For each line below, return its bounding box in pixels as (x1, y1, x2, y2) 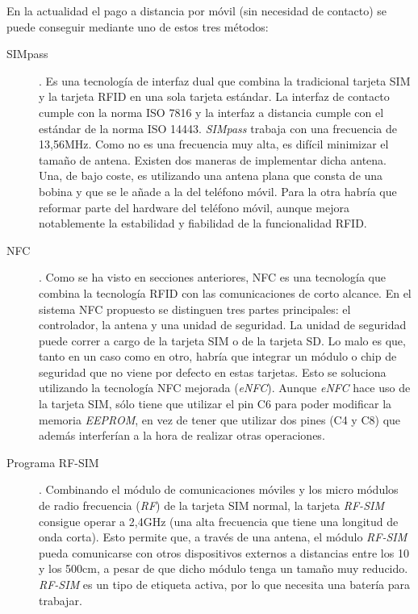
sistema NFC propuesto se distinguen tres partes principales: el (39, 300, 351, 317)
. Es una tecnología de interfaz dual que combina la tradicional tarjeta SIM (39, 72, 411, 89)
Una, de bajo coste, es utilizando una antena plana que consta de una (39, 167, 383, 184)
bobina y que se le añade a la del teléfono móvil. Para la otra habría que (39, 182, 397, 199)
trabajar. (39, 591, 82, 608)
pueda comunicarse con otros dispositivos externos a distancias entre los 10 (39, 544, 409, 561)
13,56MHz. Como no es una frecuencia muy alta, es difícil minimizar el (39, 136, 389, 152)
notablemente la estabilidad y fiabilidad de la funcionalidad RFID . (39, 215, 367, 232)
